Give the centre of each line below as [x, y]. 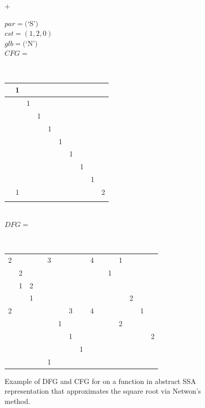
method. [18, 401]
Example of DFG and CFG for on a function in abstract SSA [100, 381]
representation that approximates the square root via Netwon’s [103, 391]
